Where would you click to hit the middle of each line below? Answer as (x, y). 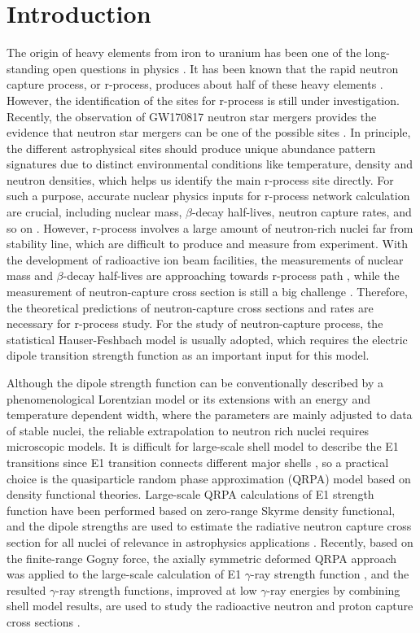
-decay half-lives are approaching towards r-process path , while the (231, 275)
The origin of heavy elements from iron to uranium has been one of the (184, 52)
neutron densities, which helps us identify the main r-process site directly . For (200, 179)
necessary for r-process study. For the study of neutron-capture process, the (195, 323)
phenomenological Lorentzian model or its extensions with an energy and (188, 398)
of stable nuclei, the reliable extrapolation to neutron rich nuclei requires (188, 430)
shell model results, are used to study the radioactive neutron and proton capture (210, 606)
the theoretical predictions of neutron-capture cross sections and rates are (190, 307)
